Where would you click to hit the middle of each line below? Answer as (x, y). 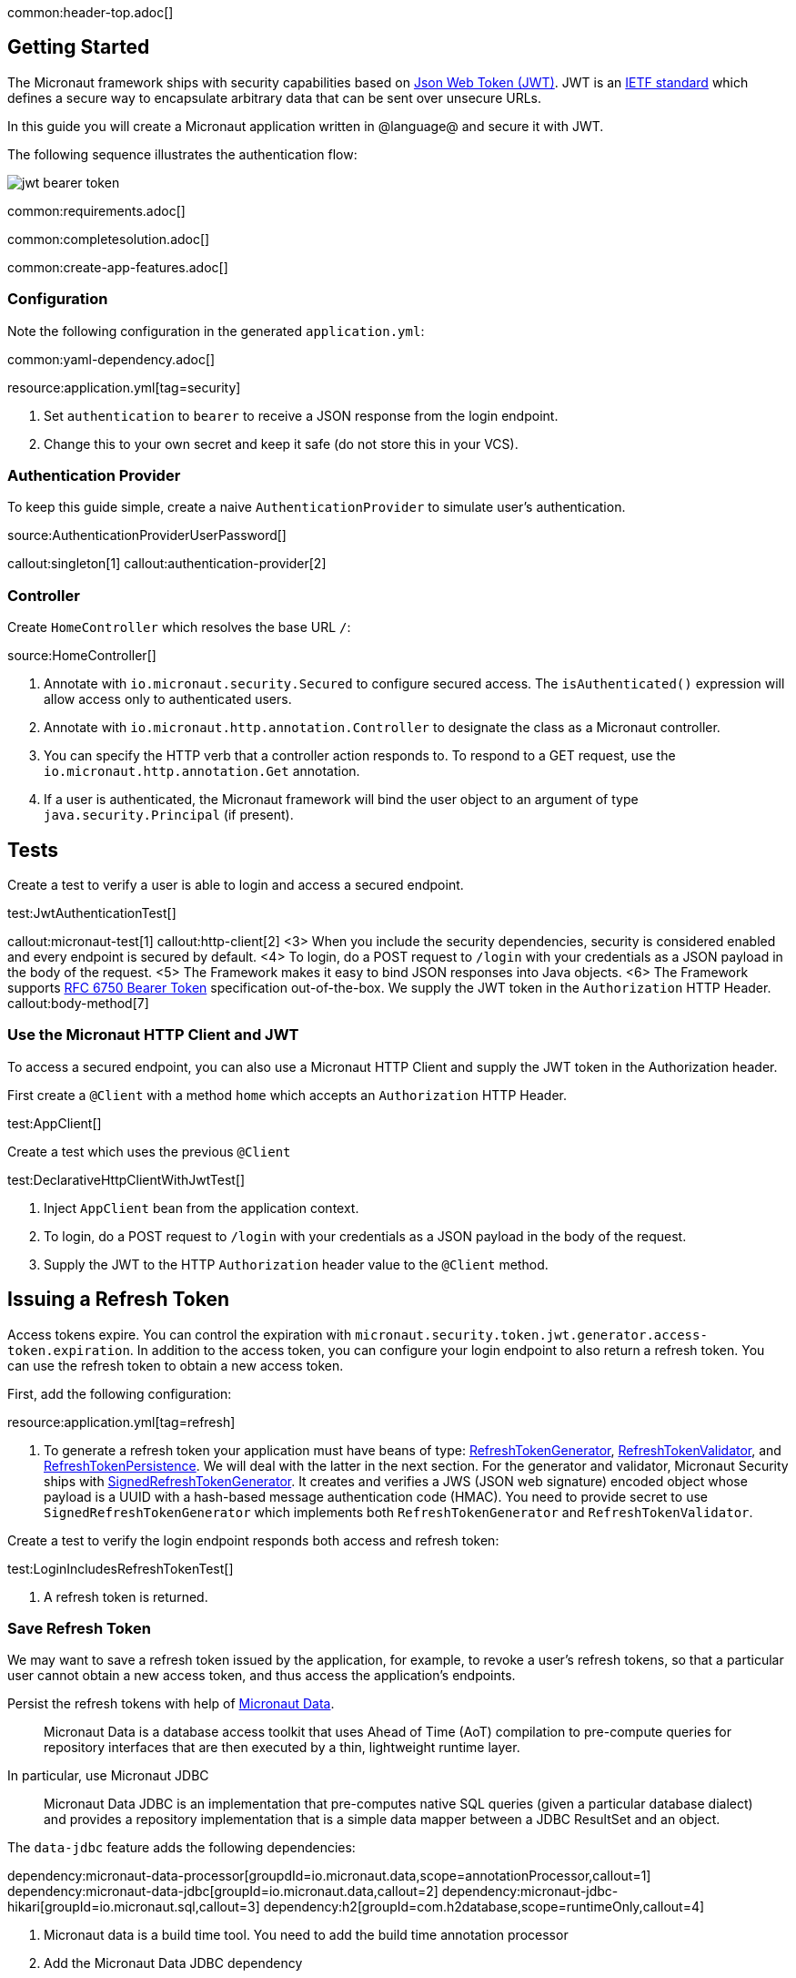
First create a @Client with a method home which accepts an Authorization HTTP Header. (287, 1095)
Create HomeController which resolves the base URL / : (179, 627)
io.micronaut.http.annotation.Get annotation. (202, 771)
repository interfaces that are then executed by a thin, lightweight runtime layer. (282, 1748)
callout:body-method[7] (78, 1003)
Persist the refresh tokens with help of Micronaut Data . (171, 1704)
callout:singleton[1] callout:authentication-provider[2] (167, 564)
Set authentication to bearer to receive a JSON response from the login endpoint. (301, 415)
